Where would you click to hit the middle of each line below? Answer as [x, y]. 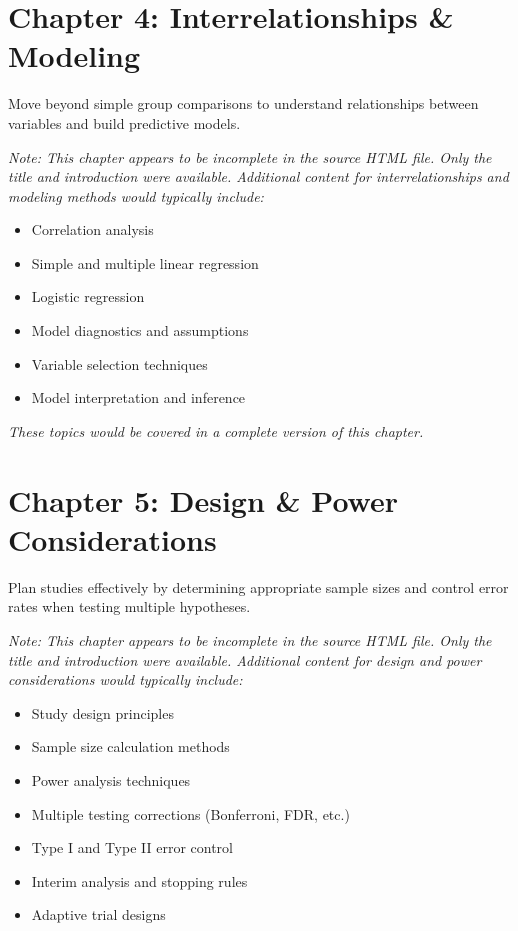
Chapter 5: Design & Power [203, 499]
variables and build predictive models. [124, 122]
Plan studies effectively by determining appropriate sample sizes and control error [258, 586]
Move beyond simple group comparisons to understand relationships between [243, 103]
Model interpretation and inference [138, 397]
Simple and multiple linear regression [145, 262]
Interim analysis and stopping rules [139, 880]
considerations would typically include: [125, 679]
